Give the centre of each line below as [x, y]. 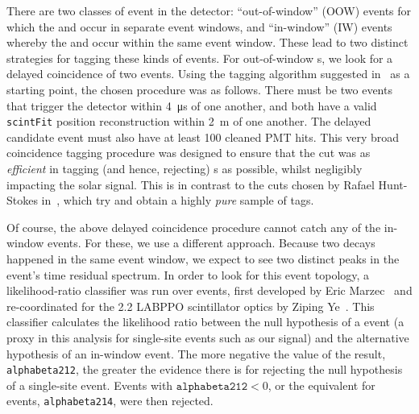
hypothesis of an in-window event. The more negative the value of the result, [196, 353]
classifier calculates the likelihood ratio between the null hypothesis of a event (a [205, 322]
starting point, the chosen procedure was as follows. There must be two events [199, 89]
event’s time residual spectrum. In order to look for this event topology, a [188, 274]
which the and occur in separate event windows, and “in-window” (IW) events [199, 26]
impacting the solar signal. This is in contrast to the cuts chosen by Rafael [191, 184]
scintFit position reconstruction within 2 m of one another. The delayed [189, 121]
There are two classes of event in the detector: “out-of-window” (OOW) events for [209, 10]
